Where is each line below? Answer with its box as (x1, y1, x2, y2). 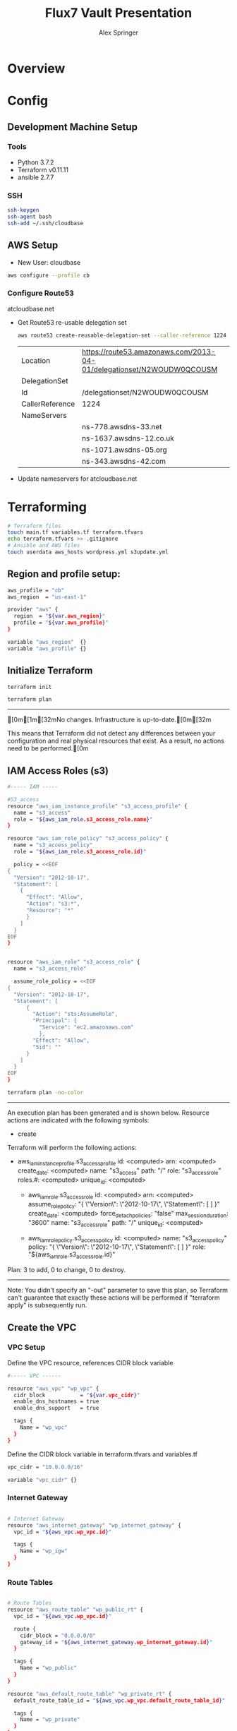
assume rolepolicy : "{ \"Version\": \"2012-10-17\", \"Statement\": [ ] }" (28, 1200, 220, 1210)
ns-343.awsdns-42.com (82, 456, 166, 466)
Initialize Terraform (7, 665, 93, 677)
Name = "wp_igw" (20, 1547, 68, 1555)
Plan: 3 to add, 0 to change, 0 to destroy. (7, 1266, 126, 1274)
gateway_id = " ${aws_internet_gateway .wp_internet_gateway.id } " (20, 1639, 213, 1646)
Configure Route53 (7, 288, 74, 298)
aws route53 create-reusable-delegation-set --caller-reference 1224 (17, 332, 227, 339)
